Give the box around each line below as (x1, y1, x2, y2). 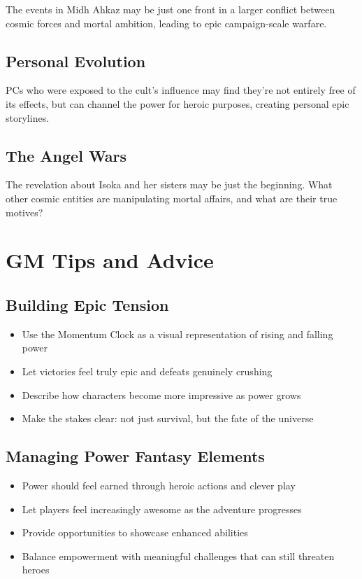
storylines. (6, 110, 50, 125)
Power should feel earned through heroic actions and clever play (22, 477, 296, 492)
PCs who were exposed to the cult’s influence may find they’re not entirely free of (6, 83, 356, 97)
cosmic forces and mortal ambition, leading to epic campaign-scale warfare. (6, 15, 327, 30)
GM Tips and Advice (6, 246, 214, 274)
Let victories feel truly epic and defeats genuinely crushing (22, 363, 273, 378)
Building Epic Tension (6, 293, 169, 315)
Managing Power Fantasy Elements (6, 445, 265, 467)
